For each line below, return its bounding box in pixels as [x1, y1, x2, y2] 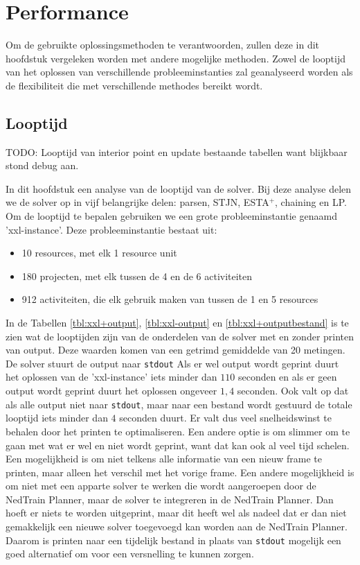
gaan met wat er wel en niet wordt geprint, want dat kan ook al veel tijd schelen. [6, 437, 350, 452]
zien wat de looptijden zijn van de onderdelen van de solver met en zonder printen [6, 329, 354, 343]
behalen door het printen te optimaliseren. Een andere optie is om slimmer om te [6, 424, 350, 438]
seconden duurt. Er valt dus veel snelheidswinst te [119, 410, 332, 425]
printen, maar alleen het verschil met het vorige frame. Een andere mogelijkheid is [6, 464, 354, 479]
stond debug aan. [6, 158, 79, 173]
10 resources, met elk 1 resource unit [21, 245, 177, 260]
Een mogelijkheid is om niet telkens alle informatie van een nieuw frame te [6, 451, 322, 466]
